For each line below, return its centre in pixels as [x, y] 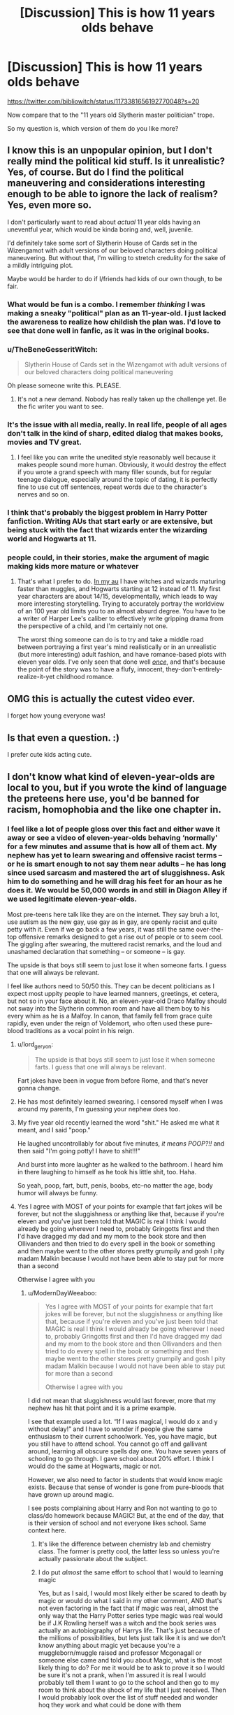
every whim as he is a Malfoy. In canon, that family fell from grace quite [110, 1016]
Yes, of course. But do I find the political [96, 172]
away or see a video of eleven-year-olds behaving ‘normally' [112, 838]
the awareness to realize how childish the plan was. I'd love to [114, 322]
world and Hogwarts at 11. [52, 539]
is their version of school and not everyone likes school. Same [117, 1523]
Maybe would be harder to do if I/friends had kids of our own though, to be [115, 278]
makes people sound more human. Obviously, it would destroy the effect [122, 465]
